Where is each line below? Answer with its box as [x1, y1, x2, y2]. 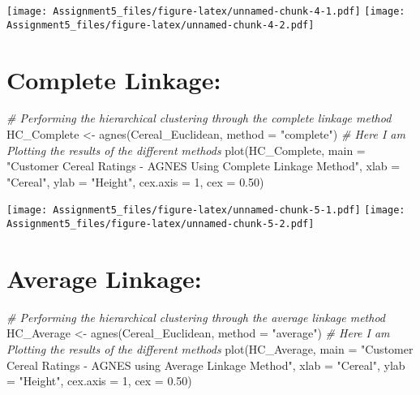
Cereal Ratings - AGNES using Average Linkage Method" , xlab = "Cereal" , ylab [6, 356, 405, 373]
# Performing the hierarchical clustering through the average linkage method [6, 308, 385, 325]
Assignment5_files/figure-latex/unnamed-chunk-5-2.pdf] [6, 218, 315, 230]
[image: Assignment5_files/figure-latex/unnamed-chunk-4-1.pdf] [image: [6, 6, 405, 17]
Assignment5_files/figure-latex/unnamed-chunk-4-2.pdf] [6, 19, 315, 31]
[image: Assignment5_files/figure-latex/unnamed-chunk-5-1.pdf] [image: [6, 204, 405, 217]
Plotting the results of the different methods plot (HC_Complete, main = [6, 141, 366, 158]
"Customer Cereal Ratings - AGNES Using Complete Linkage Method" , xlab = [6, 157, 401, 174]
